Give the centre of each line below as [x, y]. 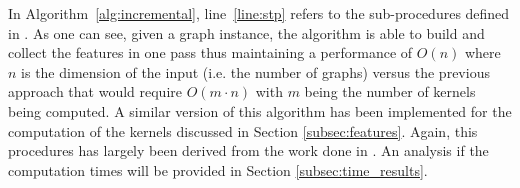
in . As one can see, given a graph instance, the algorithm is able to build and [246, 32]
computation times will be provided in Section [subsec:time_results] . [218, 169]
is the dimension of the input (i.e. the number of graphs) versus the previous [255, 71]
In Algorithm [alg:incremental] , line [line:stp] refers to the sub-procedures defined [259, 13]
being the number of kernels [390, 91]
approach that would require [95, 91]
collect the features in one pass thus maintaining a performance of [210, 52]
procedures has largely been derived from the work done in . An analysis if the [248, 150]
